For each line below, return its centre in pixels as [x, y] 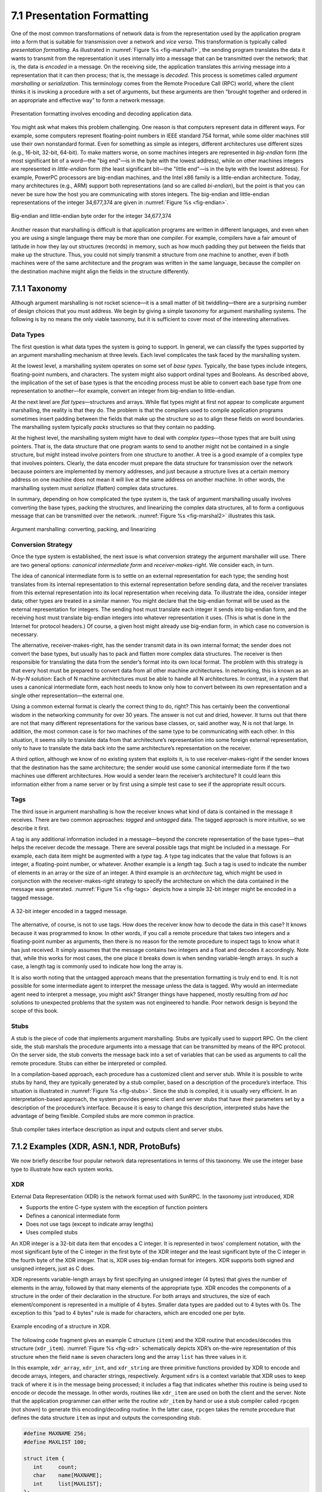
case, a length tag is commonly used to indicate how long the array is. [97, 966]
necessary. [25, 634]
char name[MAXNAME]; [68, 1475]
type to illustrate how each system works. [62, 1169]
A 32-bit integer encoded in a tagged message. [69, 911]
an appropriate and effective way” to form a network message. [88, 100]
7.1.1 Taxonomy [39, 289]
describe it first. [30, 828]
